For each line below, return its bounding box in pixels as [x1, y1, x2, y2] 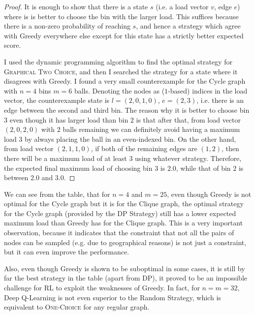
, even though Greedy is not [167, 189, 252, 199]
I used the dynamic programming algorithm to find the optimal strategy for [4, 56, 232, 66]
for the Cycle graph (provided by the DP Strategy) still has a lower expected [4, 208, 236, 218]
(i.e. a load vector [156, 1, 209, 11]
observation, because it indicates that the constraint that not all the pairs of [4, 227, 234, 238]
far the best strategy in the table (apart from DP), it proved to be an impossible [4, 273, 248, 283]
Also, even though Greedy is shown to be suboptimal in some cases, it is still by [4, 263, 245, 273]
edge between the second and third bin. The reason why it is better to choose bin [4, 104, 250, 115]
